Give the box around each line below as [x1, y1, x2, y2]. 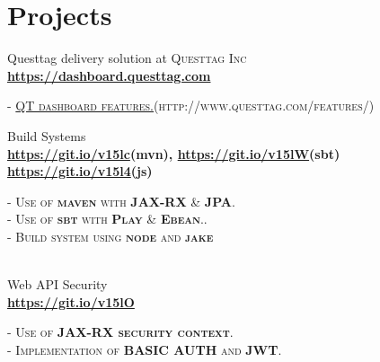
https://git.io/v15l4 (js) [7, 162, 153, 181]
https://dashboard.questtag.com [7, 66, 211, 84]
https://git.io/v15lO [7, 292, 135, 311]
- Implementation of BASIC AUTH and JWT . [7, 340, 282, 358]
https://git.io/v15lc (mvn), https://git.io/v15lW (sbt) [7, 144, 340, 163]
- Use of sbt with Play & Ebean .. [7, 209, 208, 228]
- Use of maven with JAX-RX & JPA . [7, 191, 235, 210]
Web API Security [7, 275, 108, 294]
